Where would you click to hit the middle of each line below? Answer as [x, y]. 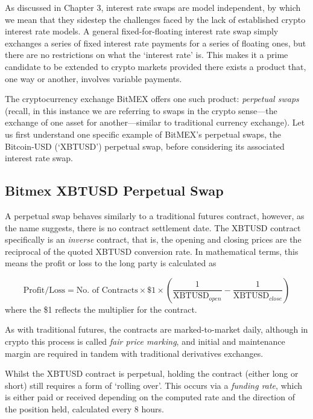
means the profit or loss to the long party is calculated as [111, 263]
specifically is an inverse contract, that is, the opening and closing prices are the [153, 239]
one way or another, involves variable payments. [93, 78]
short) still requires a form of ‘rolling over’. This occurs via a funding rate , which [154, 385]
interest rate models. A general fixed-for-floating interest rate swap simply [142, 31]
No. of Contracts [107, 290]
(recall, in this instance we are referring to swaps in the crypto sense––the [141, 110]
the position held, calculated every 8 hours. [84, 409]
